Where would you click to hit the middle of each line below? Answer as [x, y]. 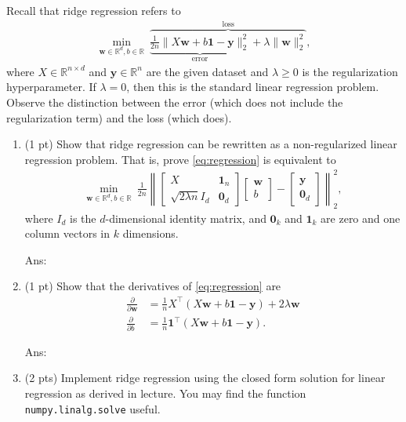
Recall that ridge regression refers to [94, 10]
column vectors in [67, 233]
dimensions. [150, 233]
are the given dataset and [207, 71]
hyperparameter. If [51, 87]
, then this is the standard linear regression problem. [253, 87]
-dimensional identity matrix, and [186, 218]
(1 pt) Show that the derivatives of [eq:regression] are [153, 286]
